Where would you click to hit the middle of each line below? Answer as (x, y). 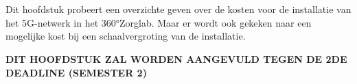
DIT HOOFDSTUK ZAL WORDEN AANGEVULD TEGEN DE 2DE (176, 58)
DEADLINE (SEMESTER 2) (76, 72)
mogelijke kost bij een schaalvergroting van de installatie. (126, 36)
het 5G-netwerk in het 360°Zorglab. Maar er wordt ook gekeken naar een (159, 22)
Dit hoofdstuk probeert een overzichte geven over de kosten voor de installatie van (178, 9)
